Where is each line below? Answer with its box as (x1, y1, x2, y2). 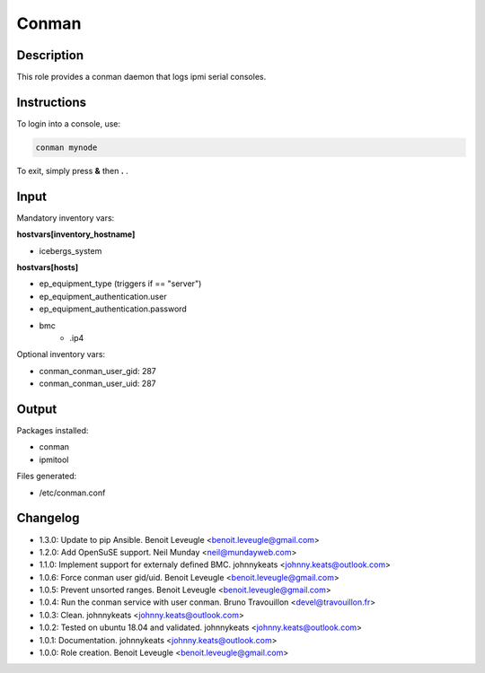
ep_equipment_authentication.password (39, 303, 188, 314)
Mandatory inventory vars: (16, 212, 115, 223)
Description (16, 48, 84, 63)
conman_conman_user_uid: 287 (39, 378, 156, 389)
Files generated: (16, 471, 77, 482)
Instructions (16, 94, 87, 109)
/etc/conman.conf (39, 487, 106, 498)
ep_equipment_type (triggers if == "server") (39, 278, 202, 289)
